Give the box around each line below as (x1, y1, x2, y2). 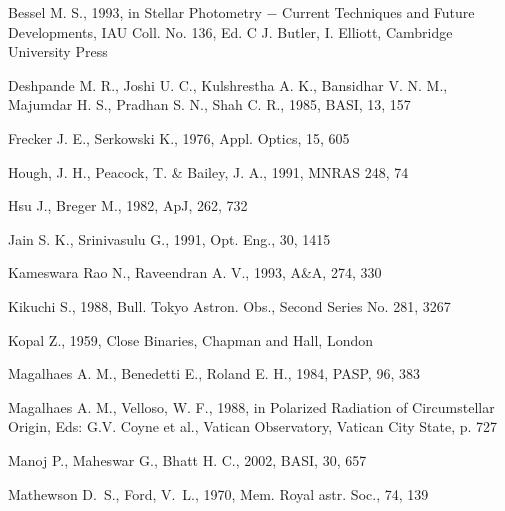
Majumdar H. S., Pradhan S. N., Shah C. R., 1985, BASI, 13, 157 (8, 94, 411, 115)
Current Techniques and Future (282, 2, 475, 22)
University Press (8, 41, 108, 62)
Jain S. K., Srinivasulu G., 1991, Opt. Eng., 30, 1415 (8, 228, 331, 249)
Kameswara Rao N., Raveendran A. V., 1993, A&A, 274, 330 (8, 262, 382, 283)
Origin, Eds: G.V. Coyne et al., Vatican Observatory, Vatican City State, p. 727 (8, 416, 498, 437)
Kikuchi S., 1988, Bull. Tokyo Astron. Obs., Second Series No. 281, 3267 (8, 295, 451, 316)
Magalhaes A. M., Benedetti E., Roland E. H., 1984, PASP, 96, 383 (8, 363, 420, 384)
